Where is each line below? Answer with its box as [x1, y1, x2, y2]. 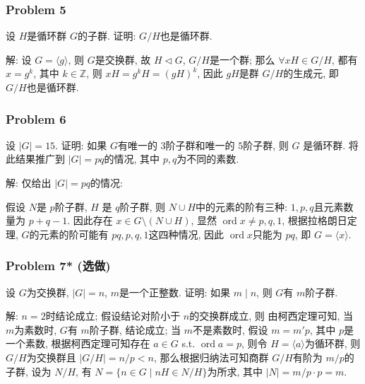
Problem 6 [6, 110, 66, 127]
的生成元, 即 [283, 66, 339, 81]
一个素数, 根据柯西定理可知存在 [6, 336, 150, 351]
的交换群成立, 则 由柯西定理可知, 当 [189, 308, 354, 323]
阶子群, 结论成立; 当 [89, 322, 181, 337]
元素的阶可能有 [39, 226, 109, 241]
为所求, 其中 [207, 363, 263, 378]
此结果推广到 [6, 151, 65, 166]
